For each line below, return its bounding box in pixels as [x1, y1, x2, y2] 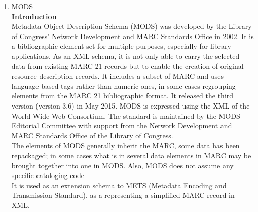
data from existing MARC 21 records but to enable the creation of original [11, 60, 244, 71]
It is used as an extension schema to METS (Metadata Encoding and [11, 180, 227, 190]
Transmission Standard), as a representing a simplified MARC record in [11, 190, 235, 200]
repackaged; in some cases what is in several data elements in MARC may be [11, 150, 251, 160]
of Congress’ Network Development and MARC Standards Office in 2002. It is [11, 30, 254, 41]
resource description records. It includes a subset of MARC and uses [11, 70, 224, 81]
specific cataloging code [11, 170, 84, 181]
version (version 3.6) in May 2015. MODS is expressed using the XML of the [11, 100, 250, 111]
